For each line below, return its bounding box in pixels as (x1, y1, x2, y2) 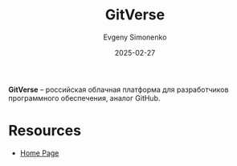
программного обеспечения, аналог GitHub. (8, 93, 161, 102)
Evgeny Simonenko (103, 32, 167, 42)
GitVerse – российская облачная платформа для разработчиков (8, 85, 229, 94)
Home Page (19, 147, 59, 158)
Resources (8, 122, 82, 140)
